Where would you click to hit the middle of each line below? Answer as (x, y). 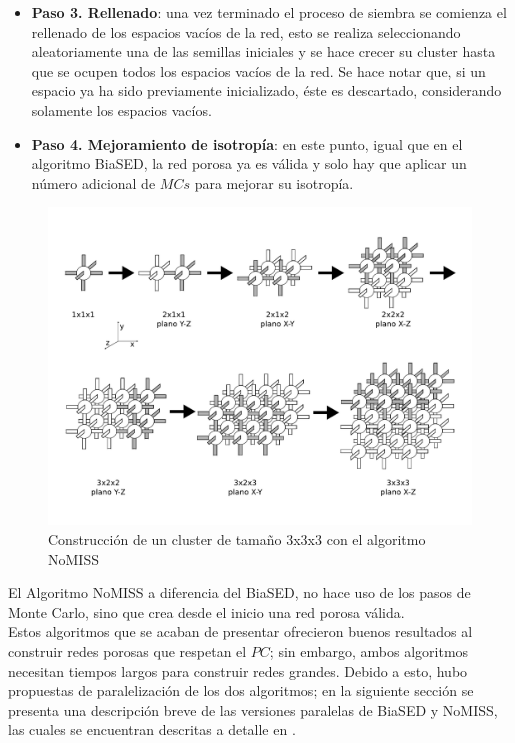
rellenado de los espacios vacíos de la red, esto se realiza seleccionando (246, 31)
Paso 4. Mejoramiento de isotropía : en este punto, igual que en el (247, 143)
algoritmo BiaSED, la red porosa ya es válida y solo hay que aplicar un (249, 163)
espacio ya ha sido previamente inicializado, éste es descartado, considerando (266, 90)
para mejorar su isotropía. (274, 182)
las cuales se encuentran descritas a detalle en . (152, 729)
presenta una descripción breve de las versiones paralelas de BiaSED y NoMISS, (253, 709)
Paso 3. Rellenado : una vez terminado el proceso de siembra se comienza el (269, 12)
